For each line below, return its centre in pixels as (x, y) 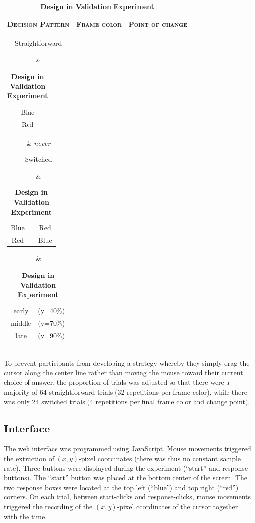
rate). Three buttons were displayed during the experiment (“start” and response (126, 468)
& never (38, 142)
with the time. (26, 516)
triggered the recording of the (48, 506)
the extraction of (29, 458)
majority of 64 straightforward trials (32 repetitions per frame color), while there (126, 392)
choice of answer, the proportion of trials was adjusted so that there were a (117, 382)
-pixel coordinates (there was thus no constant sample (160, 458)
